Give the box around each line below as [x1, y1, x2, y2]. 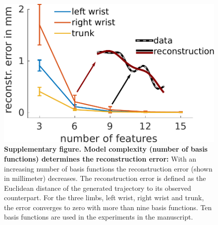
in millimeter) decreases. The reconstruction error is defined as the [4, 173, 206, 183]
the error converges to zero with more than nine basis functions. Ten [4, 202, 212, 212]
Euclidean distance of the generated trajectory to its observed [4, 182, 191, 193]
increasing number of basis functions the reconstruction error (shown [4, 163, 213, 173]
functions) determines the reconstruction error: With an [4, 153, 197, 164]
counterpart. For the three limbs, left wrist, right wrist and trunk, [4, 192, 204, 203]
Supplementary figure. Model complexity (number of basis [4, 144, 208, 154]
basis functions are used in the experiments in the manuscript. [4, 212, 193, 222]
